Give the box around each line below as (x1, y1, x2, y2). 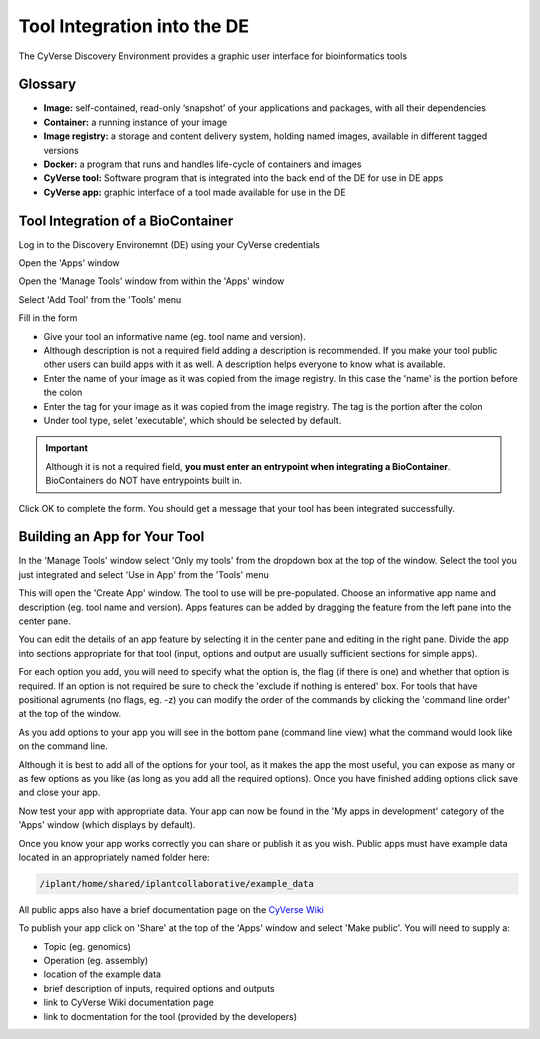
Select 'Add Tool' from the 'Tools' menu (18, 293, 182, 305)
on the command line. (18, 740, 109, 752)
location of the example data (43, 968, 162, 980)
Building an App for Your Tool (18, 528, 205, 545)
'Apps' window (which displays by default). (18, 819, 196, 831)
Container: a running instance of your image (43, 116, 228, 128)
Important (45, 442, 89, 454)
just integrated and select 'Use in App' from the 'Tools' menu (18, 568, 269, 580)
